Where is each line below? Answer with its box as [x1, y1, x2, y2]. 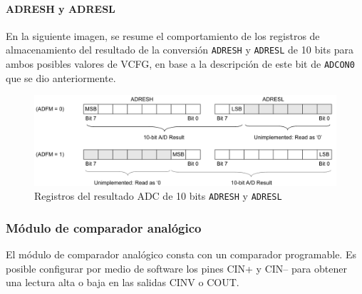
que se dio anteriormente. [6, 70, 116, 85]
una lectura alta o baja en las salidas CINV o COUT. [6, 275, 239, 290]
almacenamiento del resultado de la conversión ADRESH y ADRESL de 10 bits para [6, 42, 353, 57]
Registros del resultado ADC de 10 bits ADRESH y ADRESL [34, 188, 282, 203]
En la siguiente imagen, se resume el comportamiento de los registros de [6, 28, 320, 43]
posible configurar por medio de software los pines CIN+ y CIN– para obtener [6, 260, 347, 275]
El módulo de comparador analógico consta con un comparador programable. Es [6, 247, 356, 262]
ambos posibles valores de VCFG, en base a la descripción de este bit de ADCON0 [6, 56, 355, 71]
